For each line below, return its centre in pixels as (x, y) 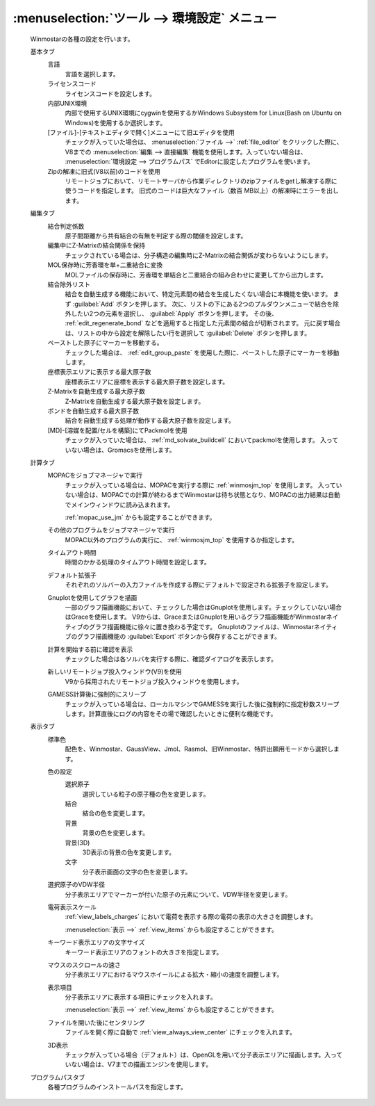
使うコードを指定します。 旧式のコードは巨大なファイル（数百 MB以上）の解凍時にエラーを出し (202, 190)
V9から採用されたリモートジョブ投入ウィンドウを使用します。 (154, 681)
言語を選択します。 (92, 74)
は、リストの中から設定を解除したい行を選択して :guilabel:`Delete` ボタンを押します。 (188, 333)
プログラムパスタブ (58, 1077)
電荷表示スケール (72, 906)
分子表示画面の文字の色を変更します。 (137, 872)
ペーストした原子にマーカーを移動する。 (105, 343)
